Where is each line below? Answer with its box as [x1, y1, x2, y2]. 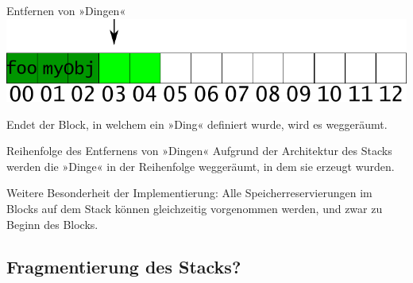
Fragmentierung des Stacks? [6, 254, 241, 279]
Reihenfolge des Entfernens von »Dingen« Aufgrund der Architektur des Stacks [6, 142, 392, 159]
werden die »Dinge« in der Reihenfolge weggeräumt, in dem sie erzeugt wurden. [6, 157, 395, 174]
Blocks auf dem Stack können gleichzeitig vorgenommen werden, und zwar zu [6, 200, 383, 216]
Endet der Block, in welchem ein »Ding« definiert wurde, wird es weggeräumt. [6, 115, 388, 132]
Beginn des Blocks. [6, 215, 98, 232]
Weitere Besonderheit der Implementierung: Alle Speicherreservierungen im [6, 184, 372, 201]
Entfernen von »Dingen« [6, 2, 126, 18]
